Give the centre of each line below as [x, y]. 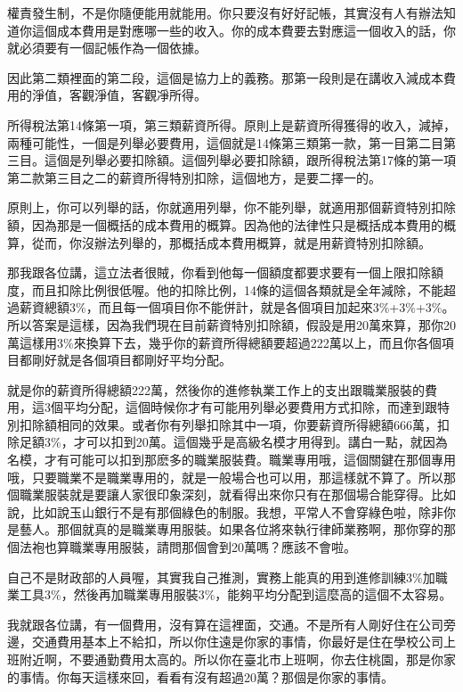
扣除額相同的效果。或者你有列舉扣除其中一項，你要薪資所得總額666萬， [228, 424]
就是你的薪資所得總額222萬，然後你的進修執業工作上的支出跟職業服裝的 [216, 389]
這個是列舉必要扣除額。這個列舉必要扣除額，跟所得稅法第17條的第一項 [250, 160]
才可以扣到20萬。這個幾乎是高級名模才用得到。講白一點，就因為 [260, 442]
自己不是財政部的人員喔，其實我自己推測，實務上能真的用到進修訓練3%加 [221, 577]
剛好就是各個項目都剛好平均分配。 [131, 360]
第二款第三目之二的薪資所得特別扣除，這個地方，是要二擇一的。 [194, 177]
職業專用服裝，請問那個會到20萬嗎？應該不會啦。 [212, 547]
